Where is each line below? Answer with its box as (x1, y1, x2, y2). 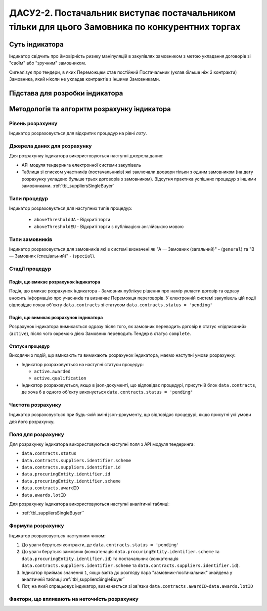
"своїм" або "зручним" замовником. (9, 60, 87, 66)
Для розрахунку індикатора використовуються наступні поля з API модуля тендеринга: (9, 441, 195, 447)
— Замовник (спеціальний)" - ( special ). (9, 253, 96, 259)
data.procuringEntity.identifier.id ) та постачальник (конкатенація (21, 556, 179, 562)
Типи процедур (9, 195, 48, 202)
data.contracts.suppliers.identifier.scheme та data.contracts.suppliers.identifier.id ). (21, 563, 240, 568)
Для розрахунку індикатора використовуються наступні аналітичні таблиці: (9, 501, 170, 507)
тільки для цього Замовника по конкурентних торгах (9, 21, 241, 32)
